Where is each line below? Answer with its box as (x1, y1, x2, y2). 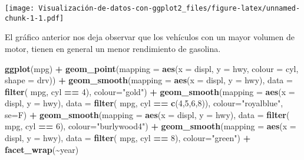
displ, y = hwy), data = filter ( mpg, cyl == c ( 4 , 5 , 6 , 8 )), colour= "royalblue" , (5, 97, 283, 109)
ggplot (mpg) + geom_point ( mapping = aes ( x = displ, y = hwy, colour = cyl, (5, 62, 299, 74)
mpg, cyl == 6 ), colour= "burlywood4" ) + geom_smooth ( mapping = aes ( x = (5, 120, 296, 132)
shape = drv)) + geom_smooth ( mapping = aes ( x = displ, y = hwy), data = (5, 74, 293, 86)
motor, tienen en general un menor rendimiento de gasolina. (5, 42, 221, 54)
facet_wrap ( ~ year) (5, 143, 79, 155)
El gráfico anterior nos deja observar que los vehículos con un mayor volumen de (5, 31, 295, 43)
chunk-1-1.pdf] (5, 14, 64, 22)
